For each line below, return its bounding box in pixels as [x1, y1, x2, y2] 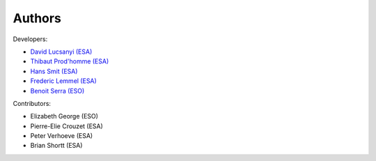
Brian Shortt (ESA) [30, 141, 83, 150]
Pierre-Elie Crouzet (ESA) [30, 122, 104, 130]
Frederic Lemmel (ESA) [30, 77, 97, 85]
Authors [13, 10, 62, 26]
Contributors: [13, 99, 52, 107]
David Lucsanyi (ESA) [30, 47, 93, 56]
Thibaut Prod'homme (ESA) [30, 57, 109, 66]
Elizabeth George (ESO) [30, 112, 99, 121]
